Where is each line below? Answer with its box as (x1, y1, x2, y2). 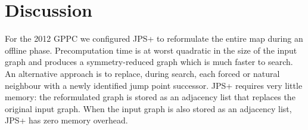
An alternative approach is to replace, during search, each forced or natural (5, 67, 280, 79)
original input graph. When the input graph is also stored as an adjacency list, (5, 102, 292, 114)
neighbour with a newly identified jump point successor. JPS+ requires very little (5, 79, 303, 91)
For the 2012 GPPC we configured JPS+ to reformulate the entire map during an (5, 32, 303, 45)
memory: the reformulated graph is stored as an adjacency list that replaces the (5, 91, 295, 103)
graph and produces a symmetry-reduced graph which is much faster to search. (5, 55, 293, 68)
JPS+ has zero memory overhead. (5, 114, 128, 126)
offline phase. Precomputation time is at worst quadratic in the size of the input (5, 44, 297, 56)
